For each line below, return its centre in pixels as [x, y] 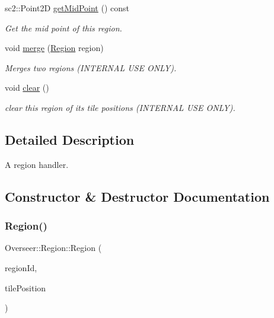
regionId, [21, 267]
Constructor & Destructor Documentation [137, 196]
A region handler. [37, 164]
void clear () [27, 88]
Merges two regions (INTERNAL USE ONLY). [91, 67]
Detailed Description [70, 139]
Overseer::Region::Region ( [53, 248]
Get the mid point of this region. [63, 28]
